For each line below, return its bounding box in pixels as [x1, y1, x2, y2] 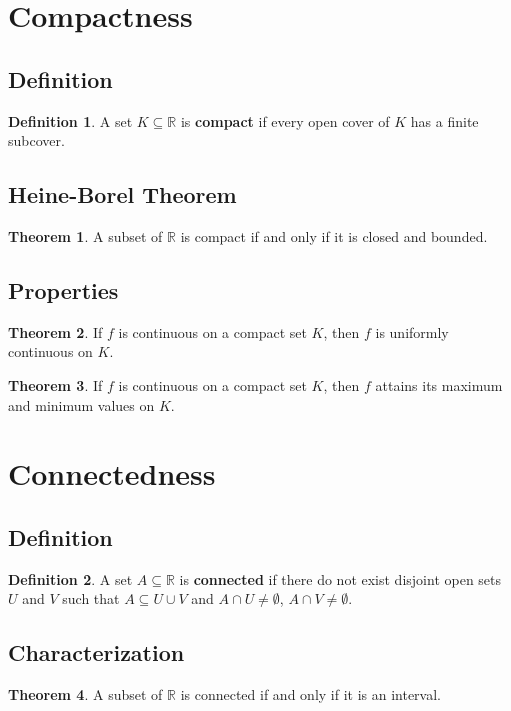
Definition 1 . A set [8, 110, 133, 131]
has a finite [410, 110, 479, 131]
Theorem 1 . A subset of [8, 225, 163, 246]
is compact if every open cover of [180, 110, 390, 131]
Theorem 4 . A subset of [8, 684, 163, 705]
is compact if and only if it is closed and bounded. [180, 225, 488, 246]
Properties [8, 274, 119, 305]
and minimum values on [8, 394, 155, 415]
